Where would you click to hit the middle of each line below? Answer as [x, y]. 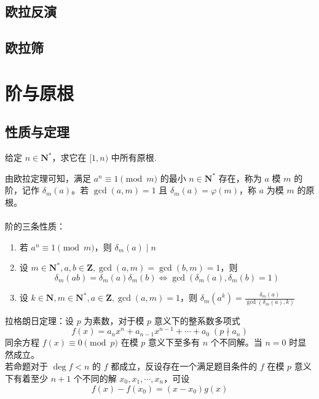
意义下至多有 [174, 342]
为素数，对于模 [114, 320]
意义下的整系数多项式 [197, 320]
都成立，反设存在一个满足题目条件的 [184, 366]
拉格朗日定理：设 [39, 320]
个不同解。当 [236, 342]
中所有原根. [134, 157]
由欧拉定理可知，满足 [48, 178]
